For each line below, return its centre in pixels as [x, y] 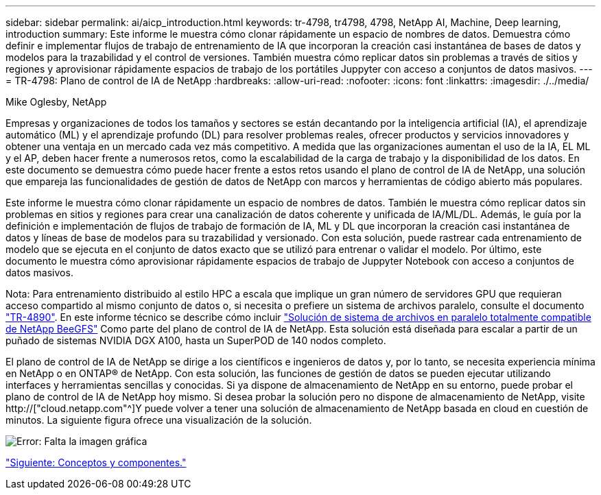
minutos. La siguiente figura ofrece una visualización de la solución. [159, 420]
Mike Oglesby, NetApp [56, 102]
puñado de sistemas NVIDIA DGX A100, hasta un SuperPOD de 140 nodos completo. [196, 340]
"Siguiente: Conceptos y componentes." [96, 462]
